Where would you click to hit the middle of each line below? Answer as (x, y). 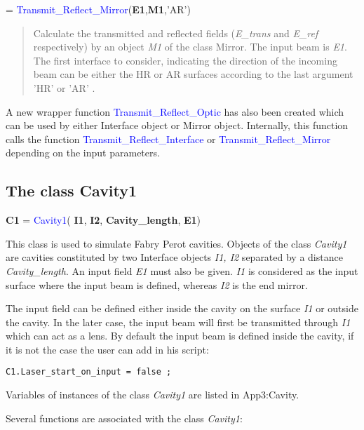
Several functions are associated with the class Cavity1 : (124, 418)
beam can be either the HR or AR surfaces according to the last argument (193, 74)
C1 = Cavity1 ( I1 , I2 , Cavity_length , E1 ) (103, 220)
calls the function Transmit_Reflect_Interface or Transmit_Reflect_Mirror (168, 139)
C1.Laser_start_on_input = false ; (89, 372)
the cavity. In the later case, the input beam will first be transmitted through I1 (178, 322)
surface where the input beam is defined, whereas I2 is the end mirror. (157, 284)
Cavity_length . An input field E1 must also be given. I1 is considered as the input (182, 270)
